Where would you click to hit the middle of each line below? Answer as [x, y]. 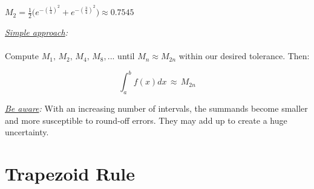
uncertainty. [27, 132]
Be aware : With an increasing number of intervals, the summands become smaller [156, 108]
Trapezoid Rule [70, 173]
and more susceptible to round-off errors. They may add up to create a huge [146, 120]
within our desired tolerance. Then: [244, 56]
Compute [22, 56]
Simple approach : [36, 32]
